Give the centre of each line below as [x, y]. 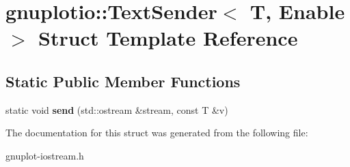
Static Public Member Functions [123, 81]
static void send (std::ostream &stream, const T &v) [117, 109]
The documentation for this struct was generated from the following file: [157, 133]
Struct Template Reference [168, 38]
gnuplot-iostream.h [45, 155]
